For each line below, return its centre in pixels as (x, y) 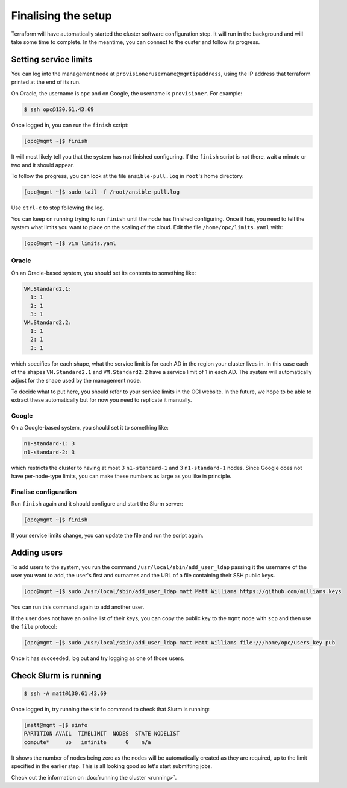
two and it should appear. (43, 165)
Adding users (37, 552)
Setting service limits (52, 59)
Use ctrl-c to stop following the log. (58, 208)
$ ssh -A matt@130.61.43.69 (65, 694)
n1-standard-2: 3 (49, 452)
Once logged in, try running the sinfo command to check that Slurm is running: (111, 710)
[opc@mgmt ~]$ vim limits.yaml (70, 243)
